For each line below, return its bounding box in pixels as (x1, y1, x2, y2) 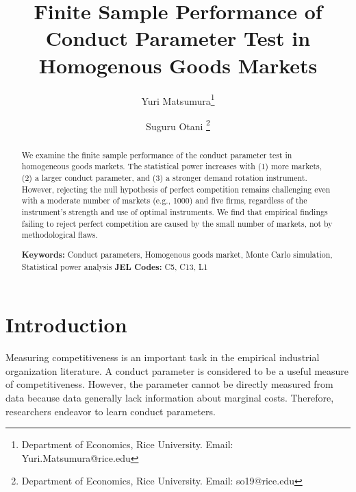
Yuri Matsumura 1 (141, 91, 215, 108)
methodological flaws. (21, 229, 98, 241)
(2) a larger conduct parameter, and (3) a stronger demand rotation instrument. (21, 172, 307, 184)
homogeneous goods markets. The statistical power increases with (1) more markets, (21, 160, 322, 172)
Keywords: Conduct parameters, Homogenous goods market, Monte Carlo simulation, (21, 248, 333, 260)
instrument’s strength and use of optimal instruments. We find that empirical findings (21, 206, 328, 218)
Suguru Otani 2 (146, 116, 210, 133)
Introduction (5, 310, 127, 339)
